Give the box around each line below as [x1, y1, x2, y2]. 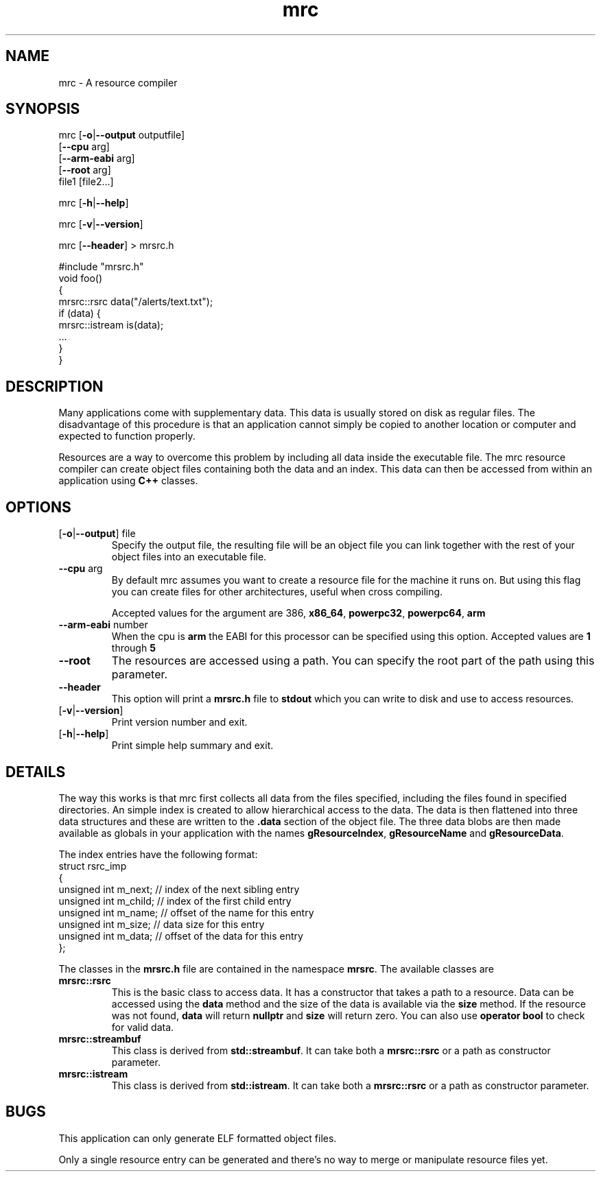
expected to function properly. [58, 430, 196, 442]
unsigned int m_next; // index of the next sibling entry [58, 883, 300, 895]
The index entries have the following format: [58, 848, 258, 860]
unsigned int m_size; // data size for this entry [58, 918, 265, 930]
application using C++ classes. [58, 475, 198, 487]
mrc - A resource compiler [58, 76, 178, 88]
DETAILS [5, 763, 66, 781]
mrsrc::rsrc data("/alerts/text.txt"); [58, 296, 213, 308]
